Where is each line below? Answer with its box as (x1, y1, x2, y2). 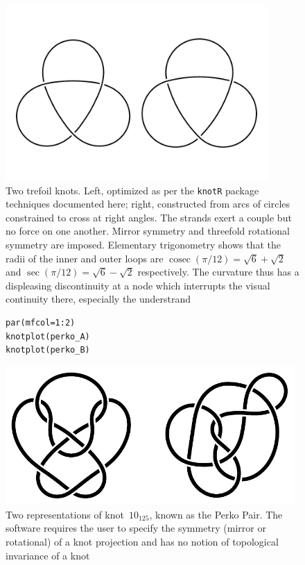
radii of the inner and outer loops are (6, 251, 164, 265)
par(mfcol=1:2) (6, 317, 76, 328)
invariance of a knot (6, 548, 90, 562)
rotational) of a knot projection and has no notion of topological (6, 534, 279, 548)
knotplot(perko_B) (6, 345, 90, 355)
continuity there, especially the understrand (6, 292, 191, 306)
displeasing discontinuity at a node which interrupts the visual (6, 278, 270, 292)
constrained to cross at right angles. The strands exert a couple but (6, 210, 292, 224)
